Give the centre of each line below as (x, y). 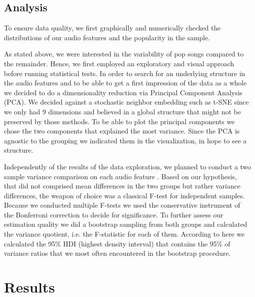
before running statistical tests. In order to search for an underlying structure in (125, 73)
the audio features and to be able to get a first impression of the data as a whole (125, 83)
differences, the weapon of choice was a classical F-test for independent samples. (124, 195)
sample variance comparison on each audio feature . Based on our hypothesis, (121, 176)
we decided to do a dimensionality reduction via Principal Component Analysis (123, 92)
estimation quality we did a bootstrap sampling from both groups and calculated (126, 224)
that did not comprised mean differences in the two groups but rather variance (122, 186)
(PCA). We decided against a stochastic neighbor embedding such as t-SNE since (127, 102)
